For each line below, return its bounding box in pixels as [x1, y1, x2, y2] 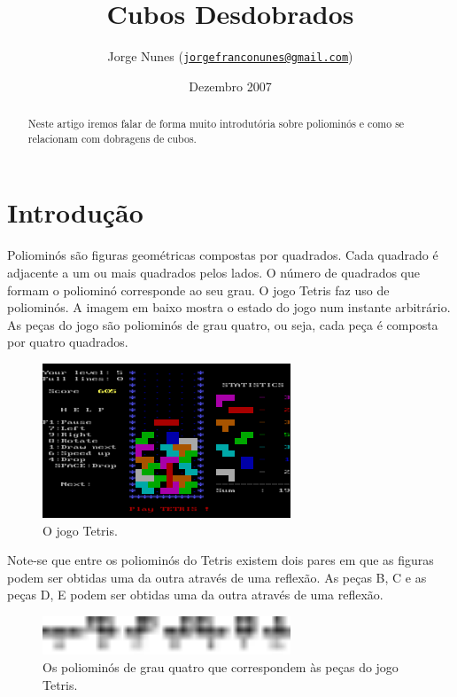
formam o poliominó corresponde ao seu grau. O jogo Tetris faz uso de [7, 280, 390, 299]
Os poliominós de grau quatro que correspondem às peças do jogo [43, 658, 399, 677]
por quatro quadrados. [7, 333, 128, 351]
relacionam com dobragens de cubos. [27, 130, 197, 145]
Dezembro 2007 [189, 76, 272, 95]
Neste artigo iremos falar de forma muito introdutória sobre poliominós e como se [27, 116, 405, 131]
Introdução [7, 194, 143, 231]
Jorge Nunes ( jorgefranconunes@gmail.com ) [107, 47, 353, 66]
